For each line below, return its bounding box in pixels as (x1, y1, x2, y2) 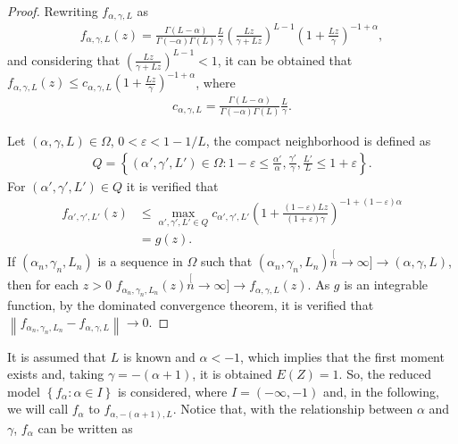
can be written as (37, 418, 133, 437)
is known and (122, 347, 196, 365)
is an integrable (344, 275, 429, 294)
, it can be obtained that (217, 50, 353, 69)
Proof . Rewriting (7, 2, 98, 20)
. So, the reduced (338, 364, 432, 383)
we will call (7, 399, 69, 418)
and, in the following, (322, 381, 439, 400)
